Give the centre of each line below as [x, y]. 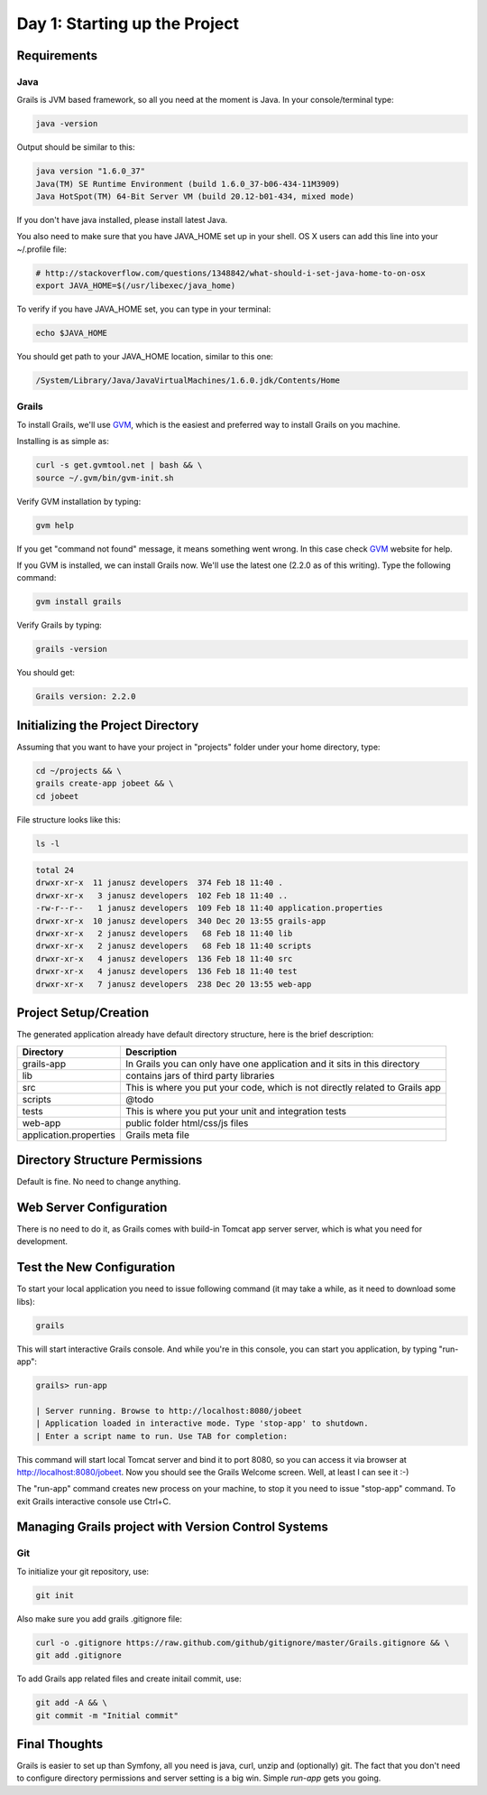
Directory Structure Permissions [110, 1160]
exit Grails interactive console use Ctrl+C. [94, 1501]
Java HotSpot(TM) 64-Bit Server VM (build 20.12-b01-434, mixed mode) [195, 197]
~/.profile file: [42, 249]
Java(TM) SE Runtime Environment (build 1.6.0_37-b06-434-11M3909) [188, 184]
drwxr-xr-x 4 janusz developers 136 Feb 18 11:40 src [164, 958]
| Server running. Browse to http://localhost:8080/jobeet [169, 1410]
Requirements [57, 56]
